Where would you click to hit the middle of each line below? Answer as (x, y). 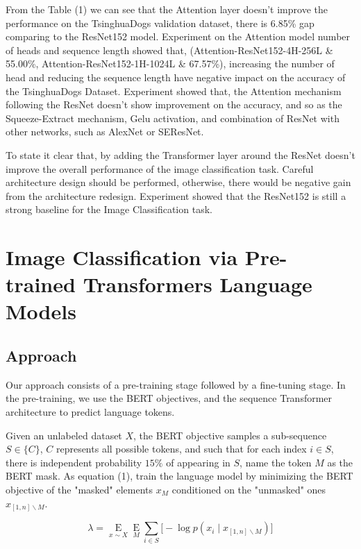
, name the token (276, 462)
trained (41, 284)
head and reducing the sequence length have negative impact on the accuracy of (176, 77)
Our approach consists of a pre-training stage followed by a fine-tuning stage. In (176, 384)
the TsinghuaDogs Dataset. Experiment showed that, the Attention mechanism (174, 91)
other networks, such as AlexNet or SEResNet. (105, 132)
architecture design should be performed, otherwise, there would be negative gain (178, 182)
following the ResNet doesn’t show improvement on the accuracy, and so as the (174, 104)
